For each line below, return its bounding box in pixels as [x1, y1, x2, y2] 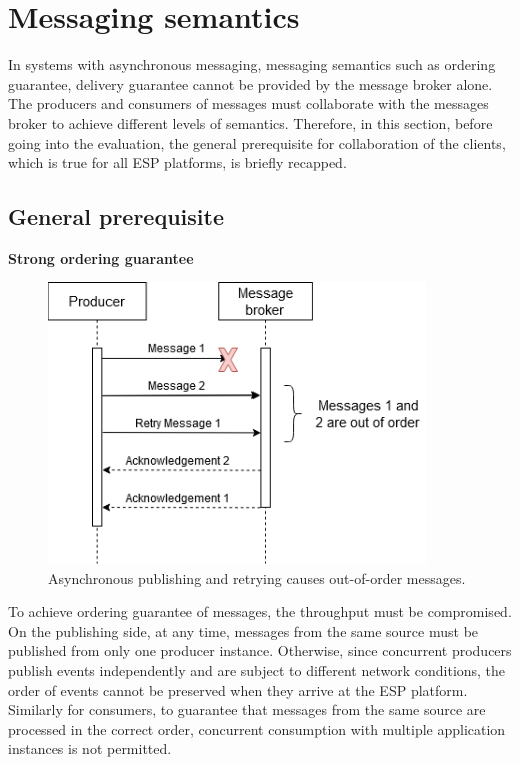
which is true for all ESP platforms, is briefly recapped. [8, 152, 347, 173]
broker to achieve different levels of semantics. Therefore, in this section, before [8, 112, 493, 133]
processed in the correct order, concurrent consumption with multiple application [8, 718, 506, 739]
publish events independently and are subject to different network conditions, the [8, 660, 506, 681]
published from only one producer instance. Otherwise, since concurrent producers [8, 640, 512, 661]
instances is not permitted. [8, 738, 172, 759]
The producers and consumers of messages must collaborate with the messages [8, 93, 489, 114]
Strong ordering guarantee [8, 247, 194, 268]
